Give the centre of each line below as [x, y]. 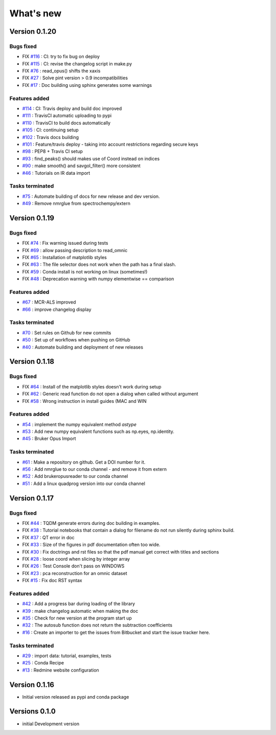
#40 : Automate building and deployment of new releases [83, 347]
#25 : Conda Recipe [43, 663]
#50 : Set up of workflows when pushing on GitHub [76, 340]
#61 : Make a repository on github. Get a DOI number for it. [84, 462]
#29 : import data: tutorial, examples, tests [67, 656]
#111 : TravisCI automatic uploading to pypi [67, 116]
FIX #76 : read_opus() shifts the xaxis [61, 71]
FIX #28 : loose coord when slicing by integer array [76, 559]
